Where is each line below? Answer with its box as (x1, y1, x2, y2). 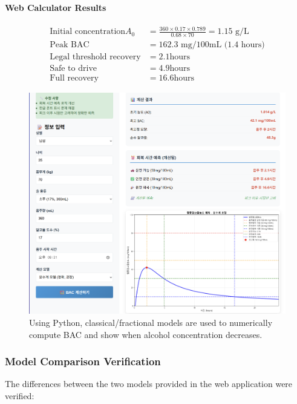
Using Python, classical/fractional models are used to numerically (29, 316, 273, 329)
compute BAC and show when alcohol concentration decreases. (29, 328, 263, 340)
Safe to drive (50, 64, 97, 73)
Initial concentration (50, 27, 126, 36)
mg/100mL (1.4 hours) (181, 41, 265, 50)
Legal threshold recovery (50, 53, 141, 62)
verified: (5, 389, 34, 402)
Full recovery (50, 74, 99, 83)
